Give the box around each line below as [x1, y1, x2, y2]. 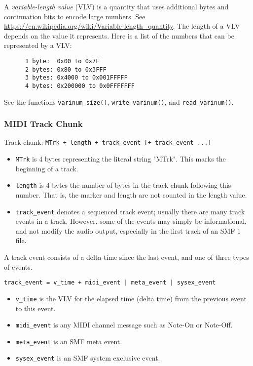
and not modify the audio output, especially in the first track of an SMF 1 [15, 225, 241, 236]
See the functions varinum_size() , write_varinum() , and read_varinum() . [4, 96, 234, 107]
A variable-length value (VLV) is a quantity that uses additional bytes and [4, 1, 229, 11]
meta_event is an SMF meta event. [15, 336, 122, 346]
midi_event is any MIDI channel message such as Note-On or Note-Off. [15, 320, 233, 330]
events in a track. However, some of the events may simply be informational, [15, 216, 247, 226]
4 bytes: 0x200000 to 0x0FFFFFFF [25, 82, 135, 89]
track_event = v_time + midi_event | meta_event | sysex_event [4, 279, 216, 286]
